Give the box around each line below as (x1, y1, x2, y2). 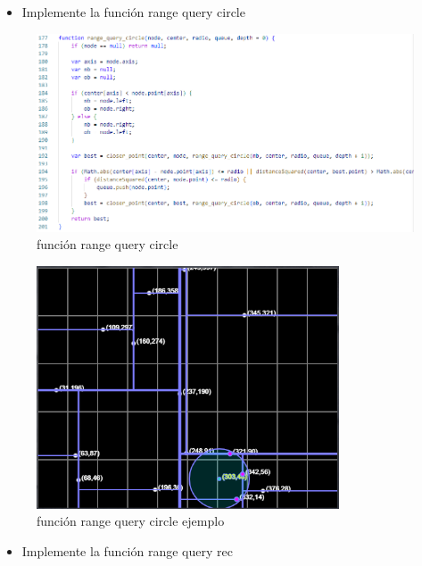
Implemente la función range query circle (21, 3, 245, 21)
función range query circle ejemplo (37, 512, 225, 530)
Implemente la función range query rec (21, 541, 233, 560)
